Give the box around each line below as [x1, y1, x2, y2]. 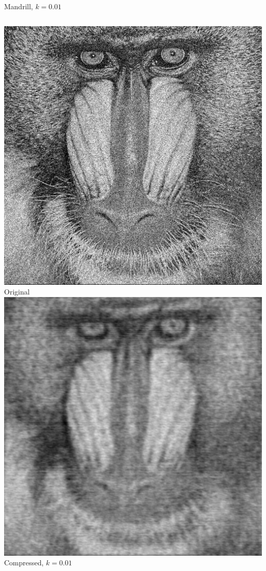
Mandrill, [4, 1, 33, 11]
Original [4, 286, 30, 297]
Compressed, [4, 557, 44, 568]
